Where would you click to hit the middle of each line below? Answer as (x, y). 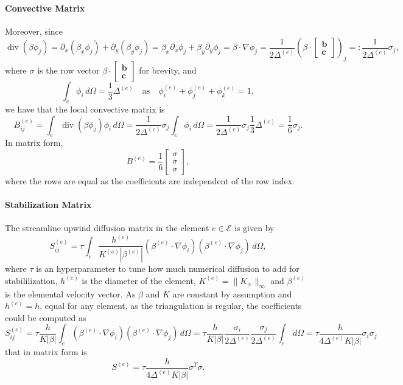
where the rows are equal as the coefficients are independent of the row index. (150, 180)
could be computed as (46, 317)
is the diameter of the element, (139, 280)
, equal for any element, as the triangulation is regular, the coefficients (171, 306)
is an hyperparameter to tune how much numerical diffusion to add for (168, 269)
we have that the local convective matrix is (85, 109)
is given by (254, 228)
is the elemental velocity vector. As (70, 293)
